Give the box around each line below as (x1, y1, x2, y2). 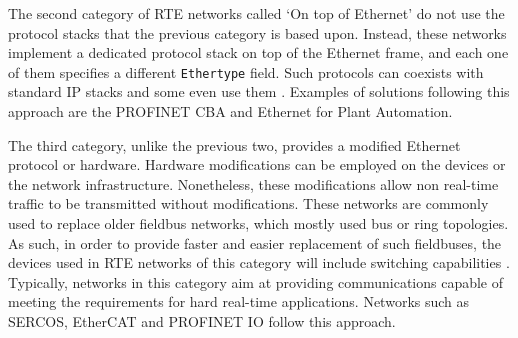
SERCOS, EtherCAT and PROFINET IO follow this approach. (8, 310, 396, 331)
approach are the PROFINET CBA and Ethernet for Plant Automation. (8, 101, 453, 122)
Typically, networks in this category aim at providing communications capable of (8, 271, 504, 292)
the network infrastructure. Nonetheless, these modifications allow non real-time (8, 173, 499, 194)
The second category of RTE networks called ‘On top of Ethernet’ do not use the (8, 3, 505, 23)
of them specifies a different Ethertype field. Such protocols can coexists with (8, 61, 484, 82)
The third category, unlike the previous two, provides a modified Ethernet (8, 134, 461, 155)
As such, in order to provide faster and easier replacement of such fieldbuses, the (8, 232, 502, 253)
